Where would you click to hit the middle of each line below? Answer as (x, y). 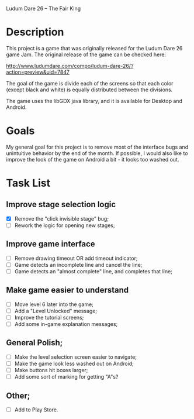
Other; (18, 395)
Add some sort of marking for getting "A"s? (66, 377)
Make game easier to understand (67, 290)
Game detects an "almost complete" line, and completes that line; (93, 271)
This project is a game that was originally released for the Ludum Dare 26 (94, 48)
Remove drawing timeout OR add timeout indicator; (76, 258)
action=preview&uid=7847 (38, 72)
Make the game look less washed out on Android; (74, 363)
